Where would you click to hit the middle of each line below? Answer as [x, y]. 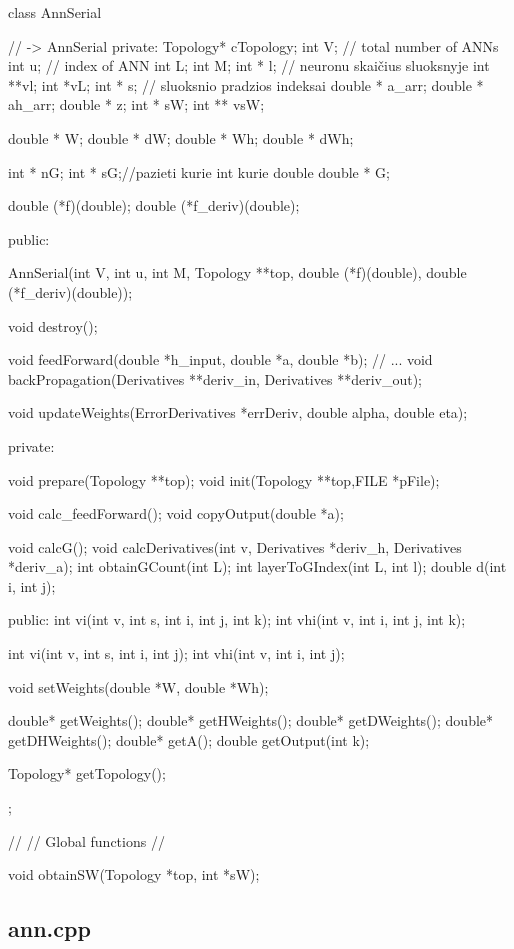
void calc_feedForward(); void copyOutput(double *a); [176, 513]
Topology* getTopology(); [87, 773]
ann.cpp [49, 928]
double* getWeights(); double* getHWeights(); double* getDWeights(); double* [251, 720]
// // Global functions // [86, 840]
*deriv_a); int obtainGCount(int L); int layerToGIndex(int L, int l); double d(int [257, 566]
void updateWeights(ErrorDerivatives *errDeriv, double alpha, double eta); [238, 412]
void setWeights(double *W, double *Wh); [138, 686]
